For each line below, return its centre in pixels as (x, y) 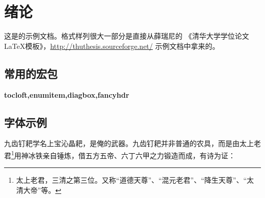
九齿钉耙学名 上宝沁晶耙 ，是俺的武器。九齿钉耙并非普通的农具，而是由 (122, 143)
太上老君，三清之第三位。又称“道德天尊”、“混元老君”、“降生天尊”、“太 (135, 180)
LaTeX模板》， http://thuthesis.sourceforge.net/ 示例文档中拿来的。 (112, 46)
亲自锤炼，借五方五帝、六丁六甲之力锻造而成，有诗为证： (139, 155)
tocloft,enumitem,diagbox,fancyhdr (67, 94)
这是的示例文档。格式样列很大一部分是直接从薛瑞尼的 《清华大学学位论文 (127, 36)
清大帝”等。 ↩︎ (39, 190)
